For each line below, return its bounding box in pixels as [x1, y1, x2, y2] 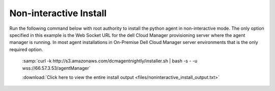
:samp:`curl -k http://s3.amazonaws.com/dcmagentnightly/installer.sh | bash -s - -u [22, 58, 198, 64]
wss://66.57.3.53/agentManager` [22, 65, 91, 71]
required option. [9, 46, 43, 53]
